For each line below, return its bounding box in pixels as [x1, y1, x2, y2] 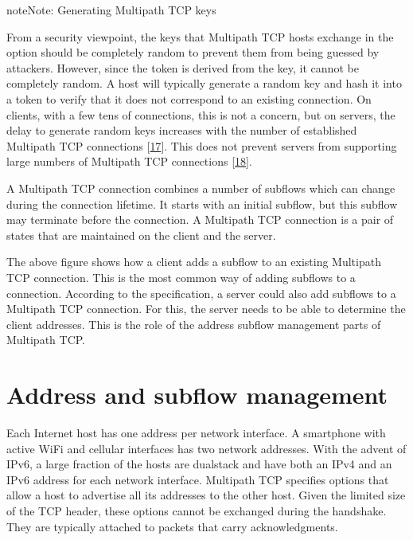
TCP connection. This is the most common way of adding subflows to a [6, 268, 356, 285]
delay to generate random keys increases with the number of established [6, 122, 357, 139]
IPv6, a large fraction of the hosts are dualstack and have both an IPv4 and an [6, 456, 392, 472]
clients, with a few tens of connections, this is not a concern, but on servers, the [6, 106, 395, 123]
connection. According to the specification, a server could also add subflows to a [6, 284, 396, 301]
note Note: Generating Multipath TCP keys [6, 2, 216, 18]
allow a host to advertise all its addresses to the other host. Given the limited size [6, 487, 406, 503]
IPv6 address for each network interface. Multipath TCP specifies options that [6, 471, 389, 487]
